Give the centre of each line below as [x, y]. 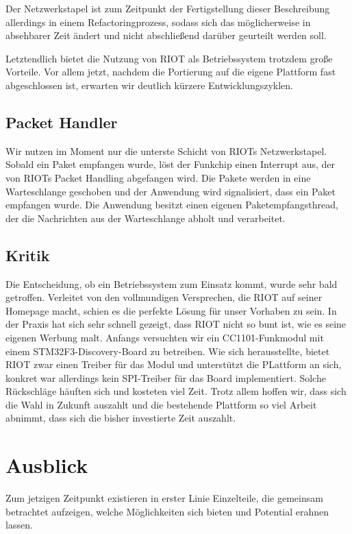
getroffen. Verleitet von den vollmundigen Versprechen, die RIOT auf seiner [164, 297]
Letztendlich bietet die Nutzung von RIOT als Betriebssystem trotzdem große [169, 58]
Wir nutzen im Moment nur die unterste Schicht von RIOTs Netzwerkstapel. [166, 150]
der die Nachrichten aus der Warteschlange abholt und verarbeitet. [146, 218]
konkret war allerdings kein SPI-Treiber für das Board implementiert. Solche [166, 377]
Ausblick [47, 465]
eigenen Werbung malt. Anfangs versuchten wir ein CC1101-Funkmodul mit [165, 337]
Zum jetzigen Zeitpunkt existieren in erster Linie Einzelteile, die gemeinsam [164, 498]
